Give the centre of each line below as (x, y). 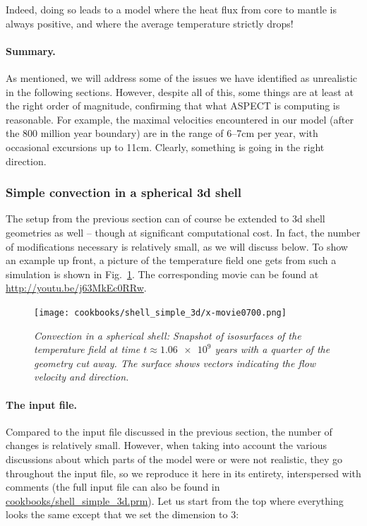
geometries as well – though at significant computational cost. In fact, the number (183, 232)
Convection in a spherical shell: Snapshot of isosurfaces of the (168, 335)
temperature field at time (87, 349)
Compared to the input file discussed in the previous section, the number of (169, 431)
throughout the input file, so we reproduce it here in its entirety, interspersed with (183, 473)
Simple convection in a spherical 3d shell (124, 192)
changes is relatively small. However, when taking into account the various (166, 445)
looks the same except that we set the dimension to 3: (122, 514)
